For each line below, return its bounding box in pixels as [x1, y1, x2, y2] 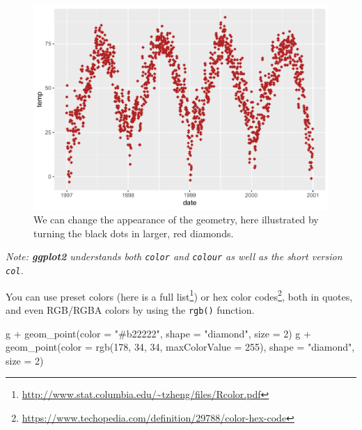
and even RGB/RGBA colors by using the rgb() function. [6, 302, 255, 317]
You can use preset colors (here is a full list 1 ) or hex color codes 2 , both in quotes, [6, 287, 353, 303]
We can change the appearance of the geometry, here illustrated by [33, 212, 319, 227]
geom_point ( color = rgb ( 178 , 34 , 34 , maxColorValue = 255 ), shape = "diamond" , [6, 340, 355, 354]
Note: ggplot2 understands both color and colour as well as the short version [6, 249, 343, 264]
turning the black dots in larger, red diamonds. [33, 225, 234, 240]
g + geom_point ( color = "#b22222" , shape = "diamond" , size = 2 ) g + [6, 326, 311, 340]
